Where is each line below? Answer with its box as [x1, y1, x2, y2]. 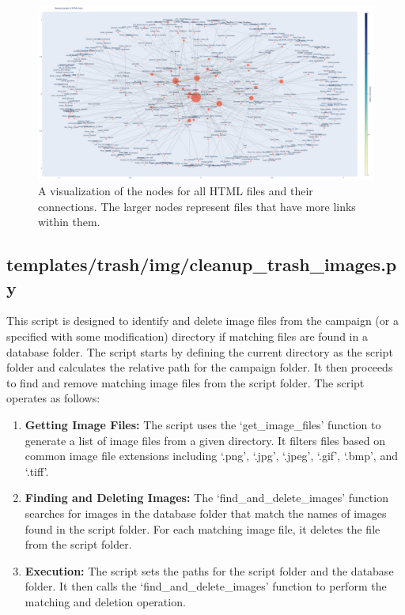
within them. [38, 213, 100, 230]
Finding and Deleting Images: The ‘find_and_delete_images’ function [25, 489, 388, 506]
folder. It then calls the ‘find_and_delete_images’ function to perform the [25, 578, 387, 594]
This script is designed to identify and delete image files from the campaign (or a [6, 312, 399, 329]
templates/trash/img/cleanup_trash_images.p [6, 252, 397, 277]
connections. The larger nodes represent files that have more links [38, 198, 356, 214]
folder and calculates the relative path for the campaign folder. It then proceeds [6, 359, 393, 375]
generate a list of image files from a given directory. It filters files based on [25, 432, 385, 448]
